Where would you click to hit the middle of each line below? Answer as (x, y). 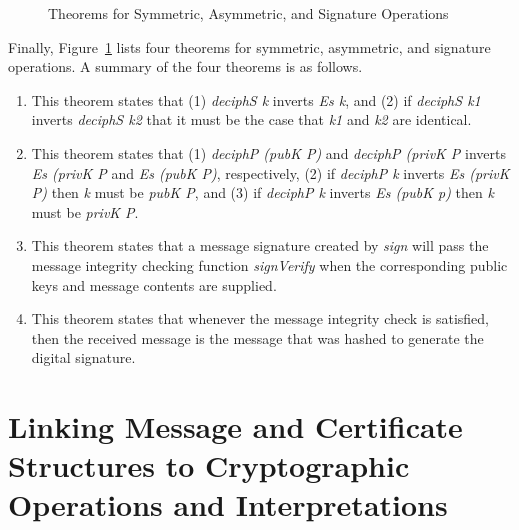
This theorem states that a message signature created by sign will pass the (260, 245)
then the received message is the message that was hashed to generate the (257, 337)
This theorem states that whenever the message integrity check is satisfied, (260, 318)
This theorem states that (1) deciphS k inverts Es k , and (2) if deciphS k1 (256, 99)
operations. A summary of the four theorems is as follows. (185, 66)
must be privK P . (85, 211)
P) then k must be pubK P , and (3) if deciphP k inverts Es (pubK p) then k (262, 192)
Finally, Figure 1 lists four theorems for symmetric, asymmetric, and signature (249, 46)
